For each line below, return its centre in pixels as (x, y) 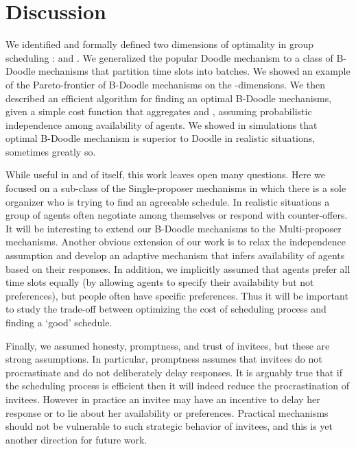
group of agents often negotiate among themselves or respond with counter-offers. (177, 215)
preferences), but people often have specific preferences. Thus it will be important (177, 295)
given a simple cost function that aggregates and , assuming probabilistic (159, 111)
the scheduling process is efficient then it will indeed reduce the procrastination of (178, 386)
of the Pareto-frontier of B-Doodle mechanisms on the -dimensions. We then (166, 84)
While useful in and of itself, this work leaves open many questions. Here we (166, 174)
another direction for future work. (76, 439)
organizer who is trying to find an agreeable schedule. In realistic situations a (168, 201)
